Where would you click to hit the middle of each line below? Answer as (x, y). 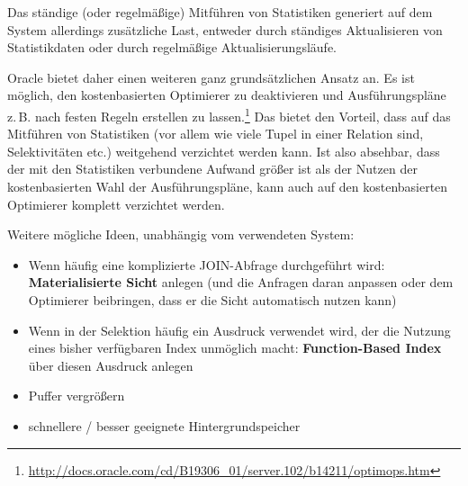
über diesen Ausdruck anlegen (111, 365)
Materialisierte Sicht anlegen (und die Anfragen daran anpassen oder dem (241, 282)
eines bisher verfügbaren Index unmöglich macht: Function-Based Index (235, 348)
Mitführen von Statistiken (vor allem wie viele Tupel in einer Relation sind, (216, 134)
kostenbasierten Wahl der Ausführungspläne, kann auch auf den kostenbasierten (228, 186)
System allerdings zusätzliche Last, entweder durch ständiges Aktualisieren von (225, 29)
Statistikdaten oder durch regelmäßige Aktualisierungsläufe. (172, 47)
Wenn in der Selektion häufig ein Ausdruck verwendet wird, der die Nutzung (239, 330)
